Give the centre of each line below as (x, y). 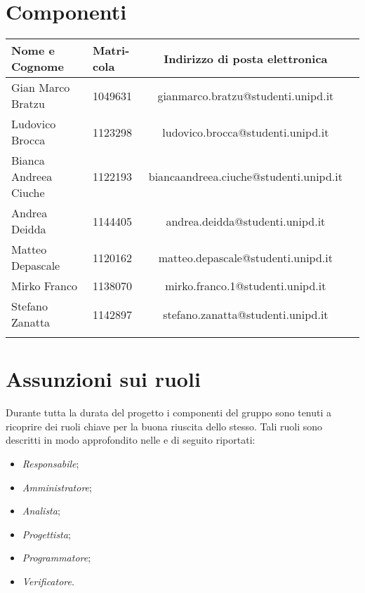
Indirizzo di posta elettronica (246, 58)
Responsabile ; (51, 464)
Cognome (38, 67)
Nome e (33, 50)
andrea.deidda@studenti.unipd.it (246, 221)
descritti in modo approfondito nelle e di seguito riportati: (131, 440)
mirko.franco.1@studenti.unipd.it (246, 286)
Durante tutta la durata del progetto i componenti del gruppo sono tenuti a (169, 413)
